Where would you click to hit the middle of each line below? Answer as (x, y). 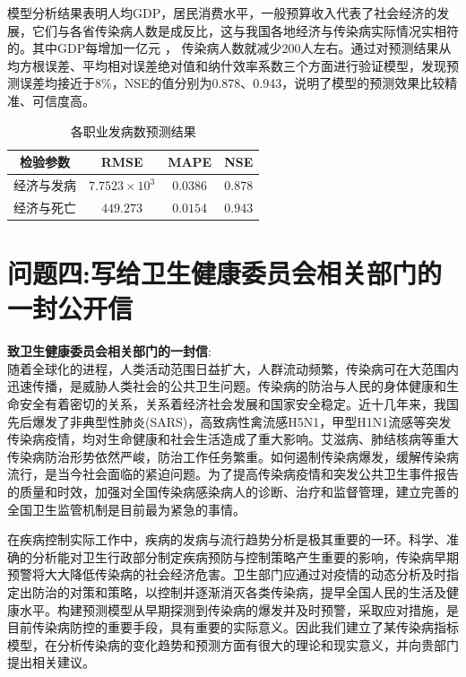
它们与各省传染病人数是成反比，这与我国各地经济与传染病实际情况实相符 (245, 30)
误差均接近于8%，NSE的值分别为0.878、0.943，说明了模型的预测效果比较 (232, 83)
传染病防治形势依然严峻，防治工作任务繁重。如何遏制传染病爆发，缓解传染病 (233, 456)
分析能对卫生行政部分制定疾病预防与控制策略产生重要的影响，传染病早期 (245, 556)
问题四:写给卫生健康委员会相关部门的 (224, 273)
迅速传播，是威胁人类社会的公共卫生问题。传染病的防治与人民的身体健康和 (227, 386)
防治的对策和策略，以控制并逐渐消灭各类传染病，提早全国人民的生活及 (239, 591)
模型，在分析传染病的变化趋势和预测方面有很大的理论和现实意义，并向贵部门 (233, 644)
